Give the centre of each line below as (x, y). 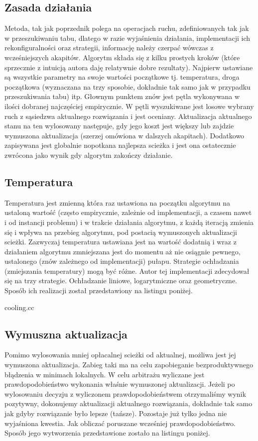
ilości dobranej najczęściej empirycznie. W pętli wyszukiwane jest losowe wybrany (129, 106)
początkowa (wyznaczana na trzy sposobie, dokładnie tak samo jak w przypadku (128, 86)
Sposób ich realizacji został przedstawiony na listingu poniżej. (99, 290)
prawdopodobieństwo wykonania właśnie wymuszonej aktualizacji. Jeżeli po (120, 384)
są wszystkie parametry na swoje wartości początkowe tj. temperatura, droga (122, 77)
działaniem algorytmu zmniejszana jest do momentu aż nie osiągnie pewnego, (123, 251)
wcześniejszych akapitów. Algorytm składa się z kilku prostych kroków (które (122, 57)
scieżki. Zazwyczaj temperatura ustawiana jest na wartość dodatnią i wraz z (121, 242)
